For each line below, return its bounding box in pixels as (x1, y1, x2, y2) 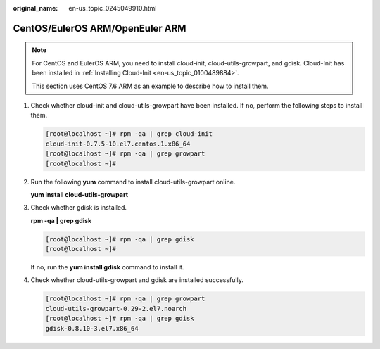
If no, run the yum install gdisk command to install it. (30, 263, 184, 272)
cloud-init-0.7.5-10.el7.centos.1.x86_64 (45, 139, 191, 148)
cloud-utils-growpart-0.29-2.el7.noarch (45, 305, 186, 312)
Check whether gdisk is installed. (30, 203, 127, 212)
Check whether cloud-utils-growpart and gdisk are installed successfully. (30, 276, 244, 284)
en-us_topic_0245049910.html (68, 4, 157, 12)
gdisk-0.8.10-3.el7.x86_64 (45, 324, 139, 332)
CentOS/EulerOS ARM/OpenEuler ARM (13, 22, 186, 34)
